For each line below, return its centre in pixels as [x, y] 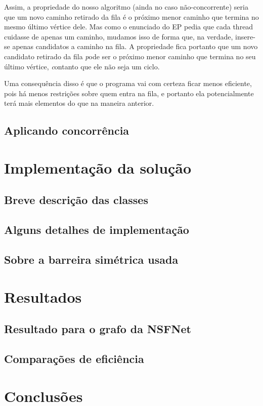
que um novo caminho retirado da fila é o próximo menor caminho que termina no [131, 16]
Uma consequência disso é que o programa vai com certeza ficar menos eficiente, [128, 83]
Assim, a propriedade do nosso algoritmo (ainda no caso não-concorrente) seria [126, 7]
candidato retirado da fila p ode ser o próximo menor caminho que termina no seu [130, 56]
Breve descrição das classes [76, 200]
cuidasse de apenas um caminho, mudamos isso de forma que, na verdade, [119, 36]
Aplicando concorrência [67, 130]
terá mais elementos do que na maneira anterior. [79, 103]
